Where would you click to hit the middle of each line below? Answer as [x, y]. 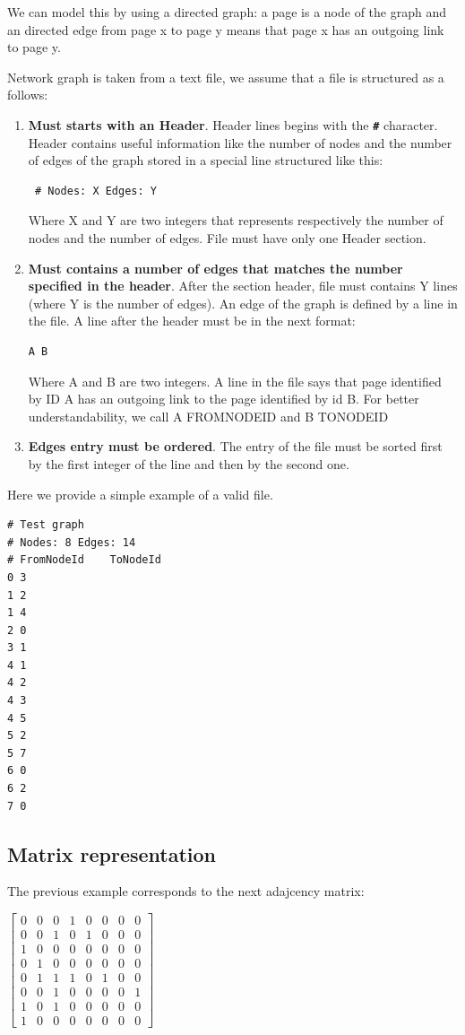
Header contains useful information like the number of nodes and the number [240, 142]
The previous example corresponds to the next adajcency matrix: [186, 891]
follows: [28, 95]
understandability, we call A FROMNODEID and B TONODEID [208, 416]
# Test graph [46, 525]
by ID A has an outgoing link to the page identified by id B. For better [224, 399]
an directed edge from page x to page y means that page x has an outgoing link [226, 29]
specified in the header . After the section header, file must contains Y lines [243, 286]
